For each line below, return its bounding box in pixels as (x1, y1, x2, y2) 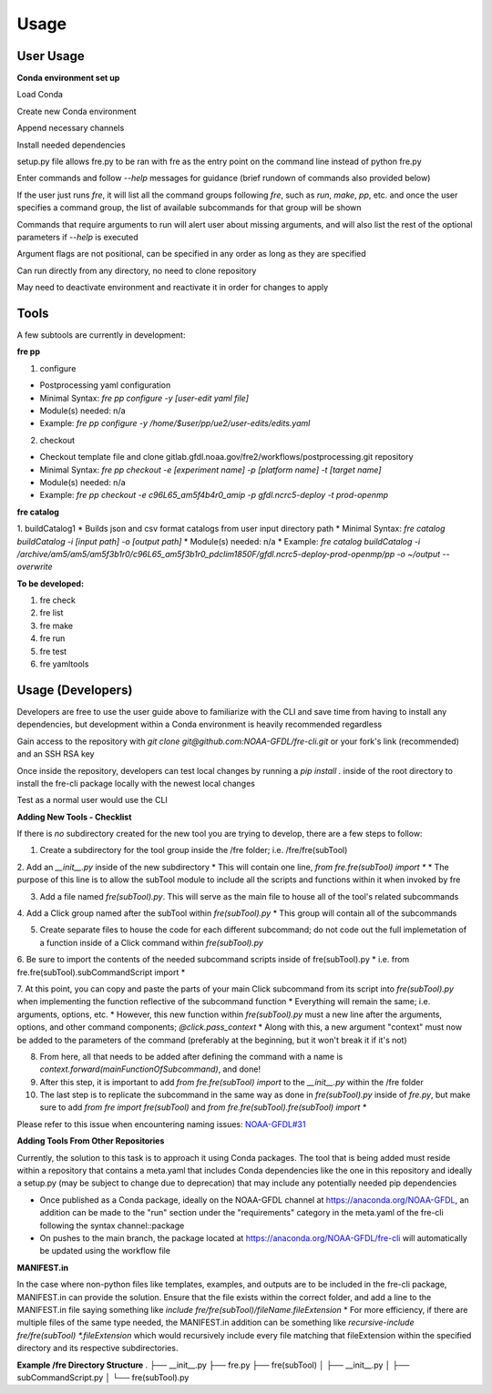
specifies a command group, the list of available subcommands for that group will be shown (16, 202, 362, 213)
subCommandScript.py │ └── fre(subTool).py (16, 1371, 190, 1383)
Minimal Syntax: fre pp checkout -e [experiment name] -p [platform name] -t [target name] (39, 464, 382, 475)
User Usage (16, 48, 86, 64)
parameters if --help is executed (16, 231, 138, 242)
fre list (39, 607, 64, 618)
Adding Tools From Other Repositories (16, 1135, 165, 1146)
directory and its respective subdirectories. (16, 1343, 179, 1354)
